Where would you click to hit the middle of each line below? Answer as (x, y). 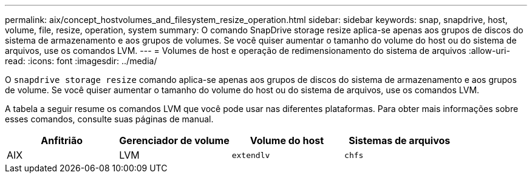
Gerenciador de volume (174, 140)
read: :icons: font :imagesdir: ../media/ (81, 61)
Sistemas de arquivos (400, 140)
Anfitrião (62, 140)
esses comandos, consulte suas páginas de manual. (109, 119)
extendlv (251, 155)
